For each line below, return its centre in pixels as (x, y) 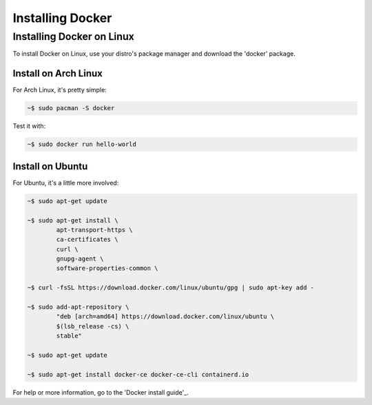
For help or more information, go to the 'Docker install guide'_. (101, 392)
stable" (69, 336)
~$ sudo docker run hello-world (82, 144)
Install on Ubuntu (50, 166)
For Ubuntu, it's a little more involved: (66, 183)
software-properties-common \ (107, 268)
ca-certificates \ (87, 240)
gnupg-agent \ (80, 259)
